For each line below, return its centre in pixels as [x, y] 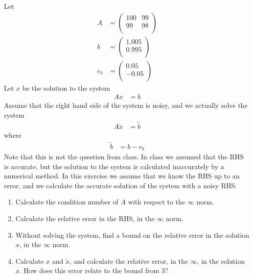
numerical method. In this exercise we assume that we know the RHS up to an [122, 176]
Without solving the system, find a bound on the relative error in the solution [132, 235]
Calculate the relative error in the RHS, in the [85, 218]
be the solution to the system [66, 88]
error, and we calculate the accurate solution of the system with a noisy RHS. [121, 185]
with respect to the [157, 202]
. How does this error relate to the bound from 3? [94, 270]
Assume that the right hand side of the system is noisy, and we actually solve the [126, 105]
